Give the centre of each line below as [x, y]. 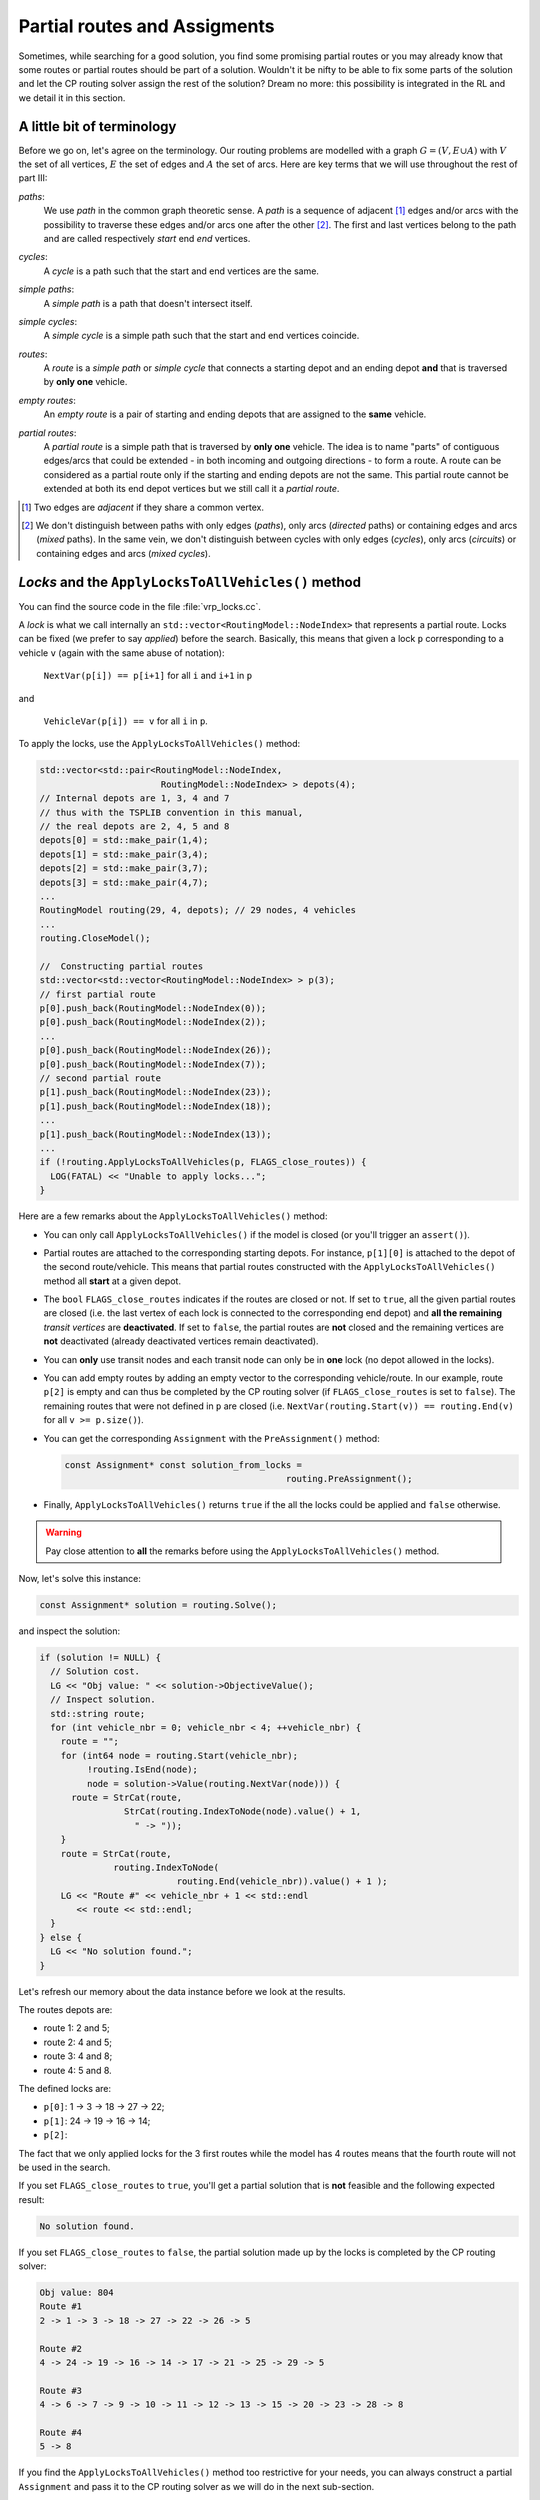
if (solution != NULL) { [100, 1658]
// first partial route [98, 994]
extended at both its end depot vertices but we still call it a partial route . [191, 489]
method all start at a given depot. [112, 1281]
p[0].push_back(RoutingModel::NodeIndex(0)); [153, 1008]
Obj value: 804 [76, 2293]
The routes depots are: [65, 2010]
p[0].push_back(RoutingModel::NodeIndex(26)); [155, 1050]
